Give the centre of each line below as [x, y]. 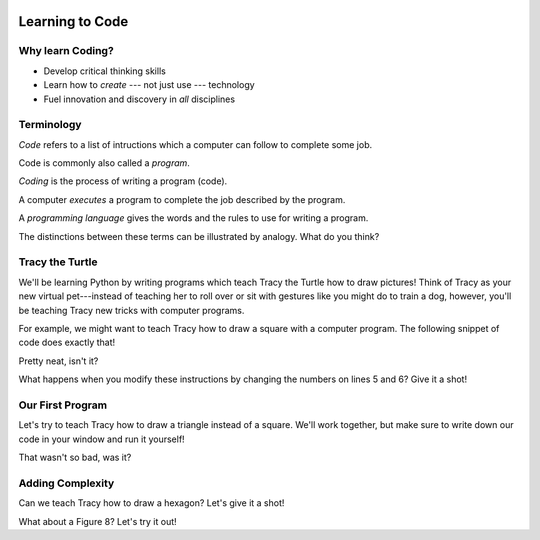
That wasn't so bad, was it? [75, 457]
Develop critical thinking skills [105, 71]
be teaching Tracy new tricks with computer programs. [131, 310]
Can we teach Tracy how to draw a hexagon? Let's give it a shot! [151, 503]
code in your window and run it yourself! [101, 439]
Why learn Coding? [66, 51]
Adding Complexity [66, 483]
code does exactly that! [67, 342]
